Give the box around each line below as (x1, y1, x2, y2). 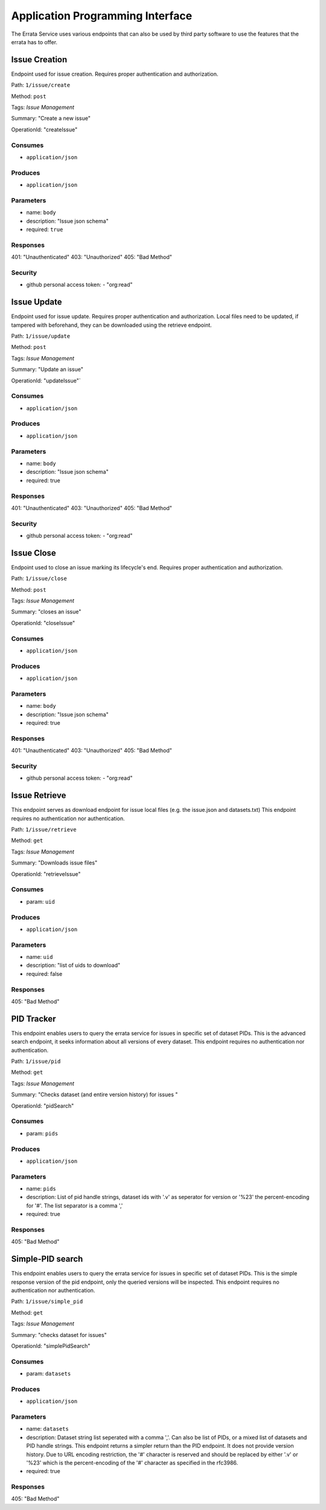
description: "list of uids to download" (26, 962, 121, 969)
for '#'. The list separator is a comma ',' (26, 1201, 123, 1209)
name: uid (26, 953, 53, 961)
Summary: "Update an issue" (11, 366, 84, 373)
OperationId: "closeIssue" (11, 619, 75, 626)
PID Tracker (11, 1013, 57, 1024)
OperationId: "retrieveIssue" (11, 870, 81, 877)
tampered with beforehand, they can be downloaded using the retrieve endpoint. (11, 321, 213, 328)
